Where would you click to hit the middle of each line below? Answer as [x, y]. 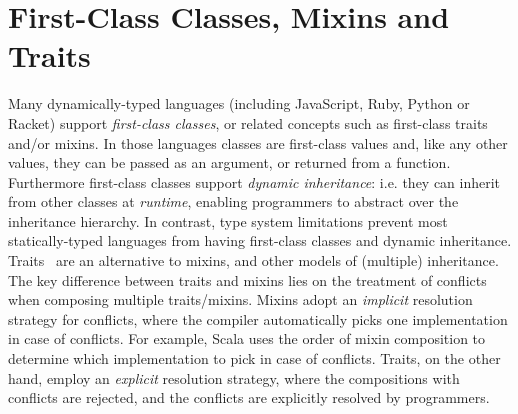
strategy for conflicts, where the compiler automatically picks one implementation [258, 318]
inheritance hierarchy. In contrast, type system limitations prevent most [228, 220]
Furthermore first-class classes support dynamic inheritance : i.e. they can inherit [254, 181]
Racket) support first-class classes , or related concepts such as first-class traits [248, 122]
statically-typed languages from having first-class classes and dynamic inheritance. [260, 240]
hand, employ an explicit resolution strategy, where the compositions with [234, 377]
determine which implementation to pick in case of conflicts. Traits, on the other [254, 358]
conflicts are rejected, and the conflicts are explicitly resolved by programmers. [249, 397]
